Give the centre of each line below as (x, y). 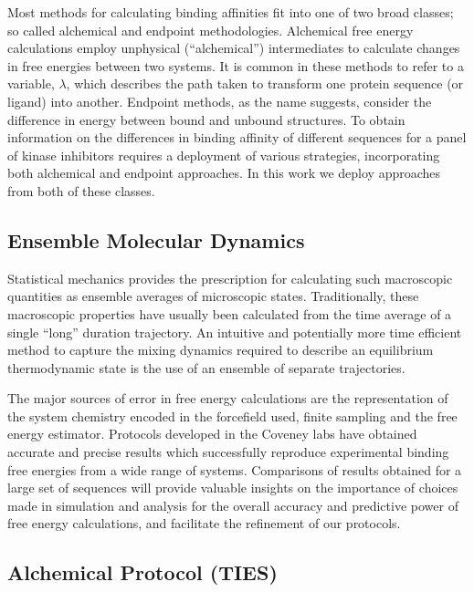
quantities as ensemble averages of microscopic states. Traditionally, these (213, 296)
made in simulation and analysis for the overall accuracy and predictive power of (233, 505)
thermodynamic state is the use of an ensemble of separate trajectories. (206, 367)
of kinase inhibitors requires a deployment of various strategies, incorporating (224, 155)
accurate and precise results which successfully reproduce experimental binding (228, 452)
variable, (31, 83)
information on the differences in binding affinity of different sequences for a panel (237, 137)
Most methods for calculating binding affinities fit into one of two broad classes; (231, 12)
